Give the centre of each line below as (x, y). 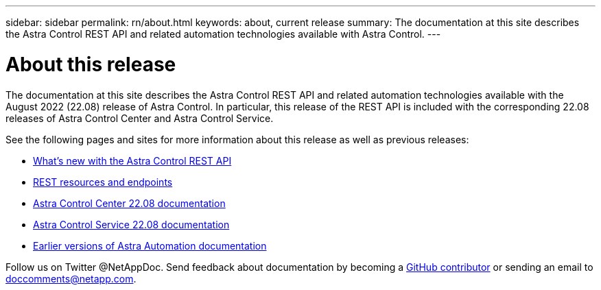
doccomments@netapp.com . (71, 278)
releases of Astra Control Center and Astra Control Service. (140, 118)
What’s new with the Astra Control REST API (132, 160)
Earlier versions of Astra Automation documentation (150, 245)
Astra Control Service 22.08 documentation (131, 224)
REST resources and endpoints (103, 182)
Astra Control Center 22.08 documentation (129, 203)
